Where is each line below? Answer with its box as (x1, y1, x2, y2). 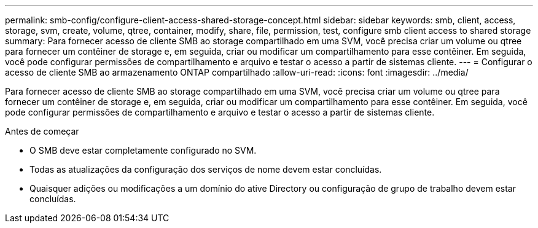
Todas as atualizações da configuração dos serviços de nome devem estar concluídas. (29, 164, 382, 175)
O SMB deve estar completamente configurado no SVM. (29, 145, 257, 155)
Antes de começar (5, 126, 79, 136)
